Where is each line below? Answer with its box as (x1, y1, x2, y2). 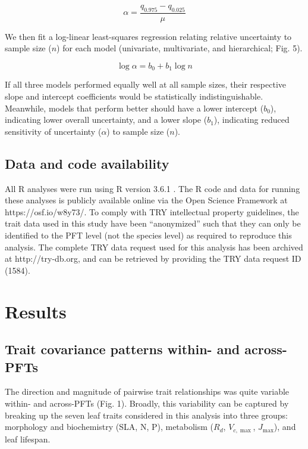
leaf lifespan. (5, 432, 51, 445)
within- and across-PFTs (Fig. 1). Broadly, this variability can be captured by (5, 397, 289, 409)
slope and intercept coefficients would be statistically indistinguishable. (5, 90, 263, 103)
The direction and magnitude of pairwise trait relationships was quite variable (5, 385, 290, 398)
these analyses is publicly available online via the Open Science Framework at (5, 194, 288, 206)
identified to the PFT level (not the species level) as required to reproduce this (5, 229, 292, 241)
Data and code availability (5, 154, 169, 172)
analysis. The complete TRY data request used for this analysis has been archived (5, 240, 303, 253)
